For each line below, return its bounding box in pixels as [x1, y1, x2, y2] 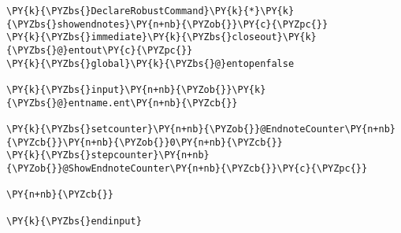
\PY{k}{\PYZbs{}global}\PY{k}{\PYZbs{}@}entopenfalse [6, 57, 295, 69]
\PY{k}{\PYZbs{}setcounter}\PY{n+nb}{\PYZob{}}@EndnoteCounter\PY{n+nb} [6, 123, 395, 135]
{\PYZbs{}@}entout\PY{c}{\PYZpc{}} [6, 44, 193, 56]
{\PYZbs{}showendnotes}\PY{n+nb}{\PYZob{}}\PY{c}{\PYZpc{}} [6, 18, 329, 30]
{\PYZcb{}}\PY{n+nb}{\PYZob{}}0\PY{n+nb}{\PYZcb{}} [6, 136, 283, 148]
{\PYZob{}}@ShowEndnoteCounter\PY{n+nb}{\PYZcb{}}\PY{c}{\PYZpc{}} [6, 162, 368, 174]
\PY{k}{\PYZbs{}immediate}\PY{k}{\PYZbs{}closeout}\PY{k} [6, 31, 317, 43]
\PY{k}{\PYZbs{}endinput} [6, 215, 142, 227]
